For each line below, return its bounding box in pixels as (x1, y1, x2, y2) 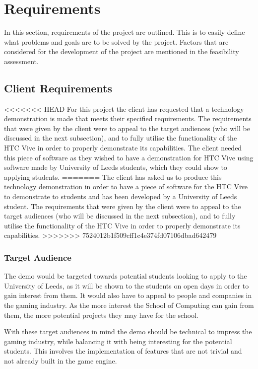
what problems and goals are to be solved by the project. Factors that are (4, 36, 229, 47)
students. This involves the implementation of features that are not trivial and (4, 346, 242, 356)
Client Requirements (4, 80, 113, 95)
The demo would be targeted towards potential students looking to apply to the (4, 271, 247, 281)
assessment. (4, 56, 39, 66)
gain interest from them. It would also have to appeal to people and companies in (4, 290, 252, 300)
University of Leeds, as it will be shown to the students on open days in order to (4, 280, 249, 291)
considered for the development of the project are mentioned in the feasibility (4, 46, 239, 57)
